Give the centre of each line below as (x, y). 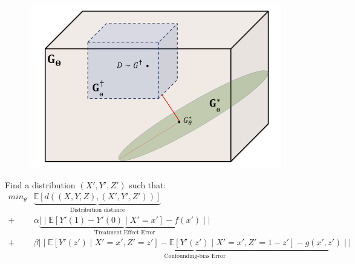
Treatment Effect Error (125, 233)
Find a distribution (40, 184)
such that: (148, 184)
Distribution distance (97, 210)
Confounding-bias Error (195, 256)
